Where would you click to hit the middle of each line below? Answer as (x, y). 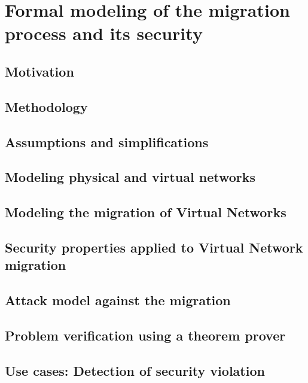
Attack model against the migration (118, 300)
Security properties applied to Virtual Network (154, 247)
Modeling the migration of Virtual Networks (146, 212)
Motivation (39, 71)
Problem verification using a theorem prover (145, 335)
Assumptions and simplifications (107, 142)
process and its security (104, 33)
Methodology (46, 106)
